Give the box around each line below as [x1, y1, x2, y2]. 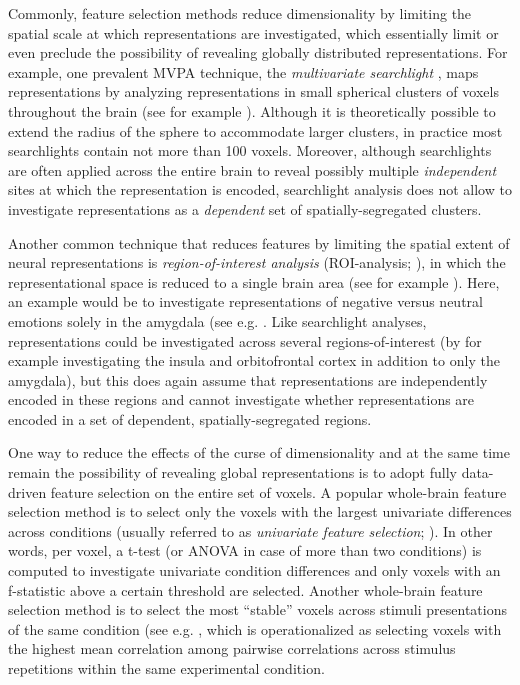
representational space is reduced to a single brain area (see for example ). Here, [8, 271, 500, 292]
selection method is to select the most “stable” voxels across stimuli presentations [8, 599, 507, 620]
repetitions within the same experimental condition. [8, 658, 325, 678]
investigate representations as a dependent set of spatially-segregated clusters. [8, 198, 482, 219]
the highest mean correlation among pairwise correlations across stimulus [8, 638, 456, 659]
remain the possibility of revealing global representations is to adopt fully [8, 462, 457, 483]
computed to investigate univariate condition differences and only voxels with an [8, 560, 501, 581]
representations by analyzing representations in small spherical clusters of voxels [8, 81, 499, 102]
